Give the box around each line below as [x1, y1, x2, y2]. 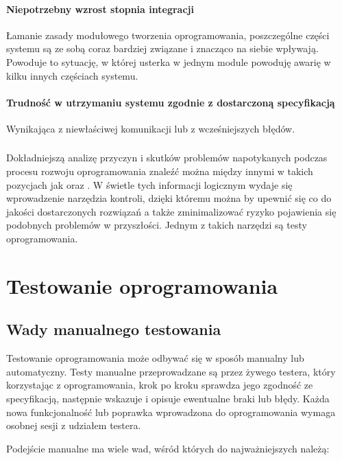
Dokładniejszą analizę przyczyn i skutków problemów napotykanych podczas [6, 150, 328, 165]
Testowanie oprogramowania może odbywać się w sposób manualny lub [6, 351, 304, 365]
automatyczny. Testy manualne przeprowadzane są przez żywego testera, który [6, 364, 336, 378]
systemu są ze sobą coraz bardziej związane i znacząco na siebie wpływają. [6, 41, 319, 56]
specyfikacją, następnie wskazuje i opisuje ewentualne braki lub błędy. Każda [6, 391, 330, 405]
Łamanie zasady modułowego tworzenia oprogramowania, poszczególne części [6, 27, 330, 42]
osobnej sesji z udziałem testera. [6, 418, 141, 433]
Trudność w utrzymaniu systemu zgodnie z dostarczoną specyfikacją [6, 95, 335, 109]
